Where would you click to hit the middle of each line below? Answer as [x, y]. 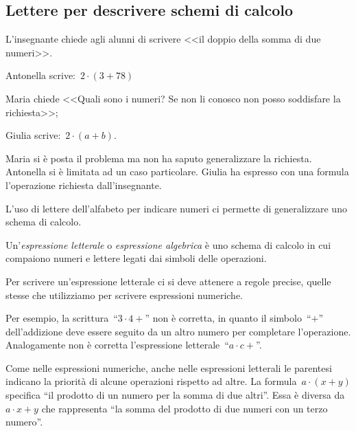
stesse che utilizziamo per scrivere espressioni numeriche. [124, 295]
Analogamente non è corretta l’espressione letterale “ [117, 345]
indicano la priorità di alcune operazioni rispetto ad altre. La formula [151, 381]
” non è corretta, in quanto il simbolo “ [228, 318]
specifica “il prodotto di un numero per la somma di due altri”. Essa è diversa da [175, 395]
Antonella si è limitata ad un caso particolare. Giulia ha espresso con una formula [177, 172]
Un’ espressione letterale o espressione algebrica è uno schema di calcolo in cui [168, 244]
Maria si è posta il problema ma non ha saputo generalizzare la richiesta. [159, 158]
